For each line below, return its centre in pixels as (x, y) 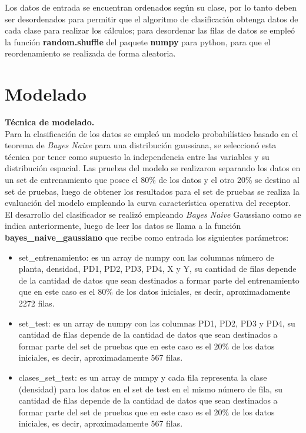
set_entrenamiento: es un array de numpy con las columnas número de (146, 257)
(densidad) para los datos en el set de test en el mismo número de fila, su (150, 389)
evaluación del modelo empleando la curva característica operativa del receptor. (148, 203)
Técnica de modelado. (50, 122)
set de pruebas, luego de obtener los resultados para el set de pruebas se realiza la (152, 191)
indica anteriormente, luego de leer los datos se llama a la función (123, 226)
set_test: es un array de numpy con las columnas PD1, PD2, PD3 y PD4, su (157, 323)
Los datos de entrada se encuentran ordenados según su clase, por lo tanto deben (151, 7)
